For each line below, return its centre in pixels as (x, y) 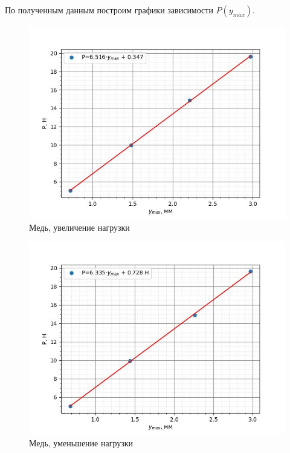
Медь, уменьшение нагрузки (81, 442)
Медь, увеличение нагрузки (79, 227)
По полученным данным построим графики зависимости (109, 10)
